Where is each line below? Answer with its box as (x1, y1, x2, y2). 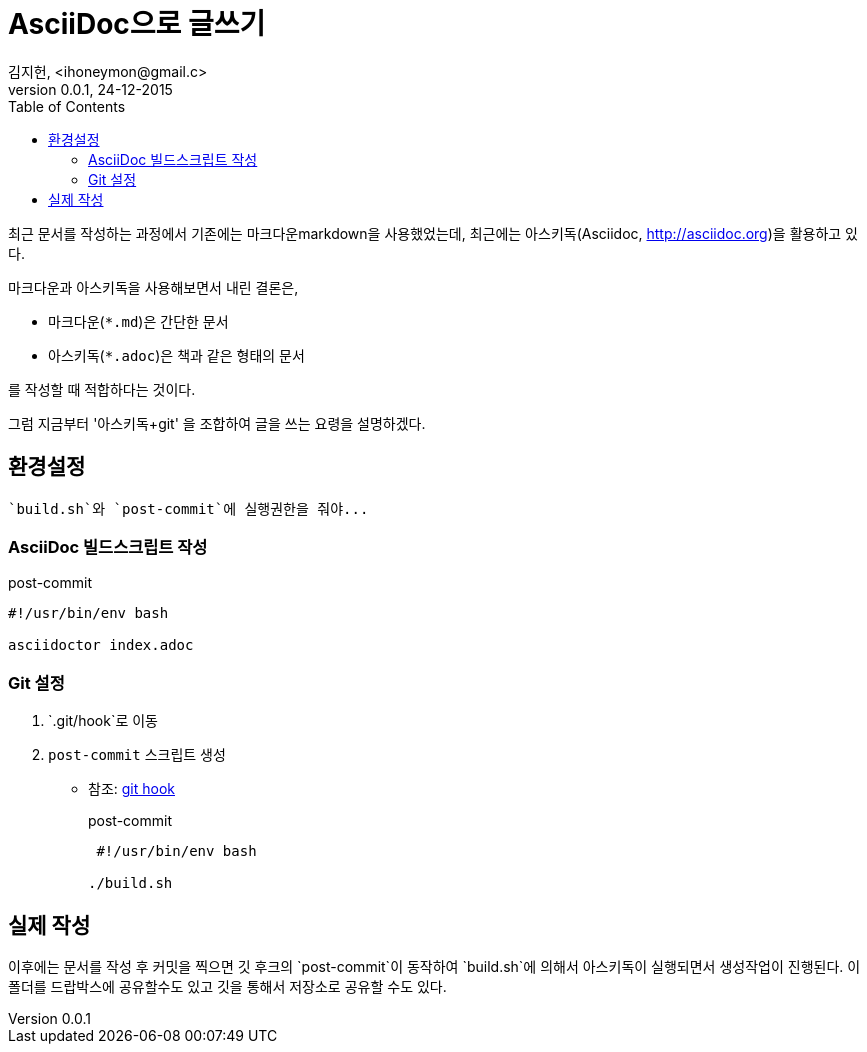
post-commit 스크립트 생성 (48, 746, 226, 764)
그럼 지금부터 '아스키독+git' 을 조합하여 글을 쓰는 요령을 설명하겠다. (8, 414, 426, 432)
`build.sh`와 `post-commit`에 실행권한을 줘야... (8, 500, 369, 517)
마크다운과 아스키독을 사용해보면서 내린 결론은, (8, 278, 299, 296)
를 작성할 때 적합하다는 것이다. (8, 380, 196, 398)
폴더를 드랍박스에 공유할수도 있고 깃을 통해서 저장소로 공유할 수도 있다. (8, 977, 447, 995)
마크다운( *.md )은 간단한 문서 (48, 312, 229, 330)
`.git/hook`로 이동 (48, 712, 159, 730)
